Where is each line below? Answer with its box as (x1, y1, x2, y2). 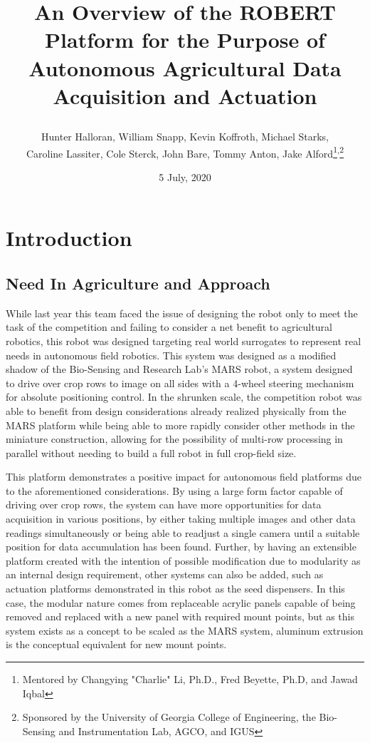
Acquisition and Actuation (53, 81, 317, 110)
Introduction (6, 223, 132, 252)
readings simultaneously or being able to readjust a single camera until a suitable (6, 525, 360, 540)
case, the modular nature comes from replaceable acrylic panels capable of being (6, 595, 356, 610)
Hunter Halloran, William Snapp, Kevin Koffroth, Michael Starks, (41, 128, 329, 143)
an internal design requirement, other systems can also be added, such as (6, 567, 324, 582)
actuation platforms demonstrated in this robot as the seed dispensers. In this (6, 581, 345, 596)
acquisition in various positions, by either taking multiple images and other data (6, 511, 356, 526)
